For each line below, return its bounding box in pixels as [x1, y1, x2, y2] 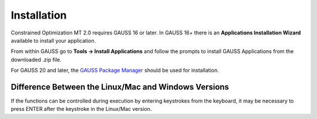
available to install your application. [11, 37, 96, 44]
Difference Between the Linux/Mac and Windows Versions [11, 82, 229, 92]
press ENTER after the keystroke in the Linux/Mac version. [11, 106, 152, 113]
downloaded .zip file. [11, 56, 62, 63]
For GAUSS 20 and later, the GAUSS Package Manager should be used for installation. [11, 67, 220, 74]
